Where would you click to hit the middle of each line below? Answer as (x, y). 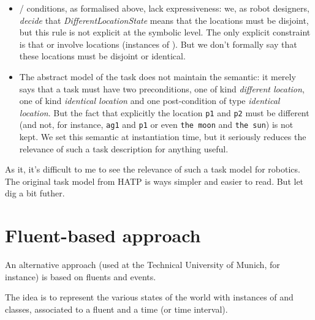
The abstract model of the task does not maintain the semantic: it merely (157, 76)
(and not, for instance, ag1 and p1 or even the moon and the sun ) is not (156, 125)
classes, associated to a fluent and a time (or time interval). (116, 309)
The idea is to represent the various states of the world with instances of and (149, 297)
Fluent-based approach (103, 235)
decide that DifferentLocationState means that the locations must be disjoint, (164, 20)
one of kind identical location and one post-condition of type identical (150, 101)
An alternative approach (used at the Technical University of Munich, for (142, 265)
